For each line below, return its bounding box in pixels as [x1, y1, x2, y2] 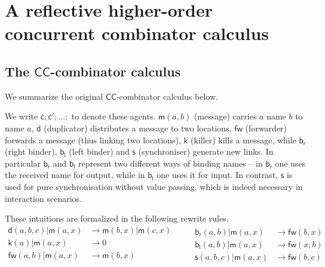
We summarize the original [5, 90, 103, 102]
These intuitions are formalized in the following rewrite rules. [5, 212, 229, 225]
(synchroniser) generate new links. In [138, 145, 274, 158]
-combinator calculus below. [116, 90, 218, 102]
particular [5, 156, 41, 169]
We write [5, 110, 38, 122]
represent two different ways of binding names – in [78, 156, 263, 169]
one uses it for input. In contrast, [157, 168, 278, 181]
